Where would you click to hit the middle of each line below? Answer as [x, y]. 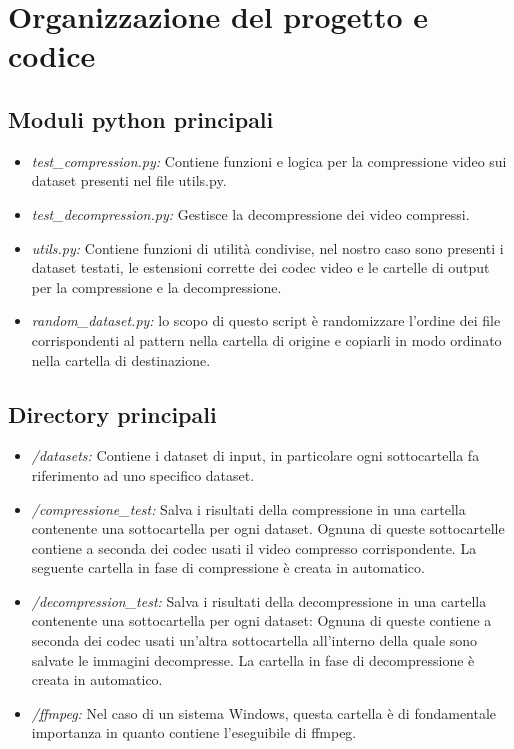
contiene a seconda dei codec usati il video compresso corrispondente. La [254, 547]
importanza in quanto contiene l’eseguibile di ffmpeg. [194, 732]
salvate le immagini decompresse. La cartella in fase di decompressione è [253, 659]
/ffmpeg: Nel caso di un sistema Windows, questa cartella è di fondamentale [264, 712]
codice [52, 55]
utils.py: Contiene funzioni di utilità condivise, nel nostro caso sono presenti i [267, 247]
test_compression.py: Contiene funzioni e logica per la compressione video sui [269, 160]
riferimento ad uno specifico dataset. [143, 474]
